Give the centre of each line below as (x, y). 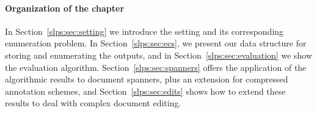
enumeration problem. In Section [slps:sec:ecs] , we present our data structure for (156, 43)
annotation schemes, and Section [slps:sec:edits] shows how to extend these (145, 91)
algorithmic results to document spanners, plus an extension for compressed (147, 79)
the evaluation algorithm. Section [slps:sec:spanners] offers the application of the (156, 67)
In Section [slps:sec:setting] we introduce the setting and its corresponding (144, 31)
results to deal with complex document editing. (93, 103)
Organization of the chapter (65, 8)
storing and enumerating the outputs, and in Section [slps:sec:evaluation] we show (159, 55)
